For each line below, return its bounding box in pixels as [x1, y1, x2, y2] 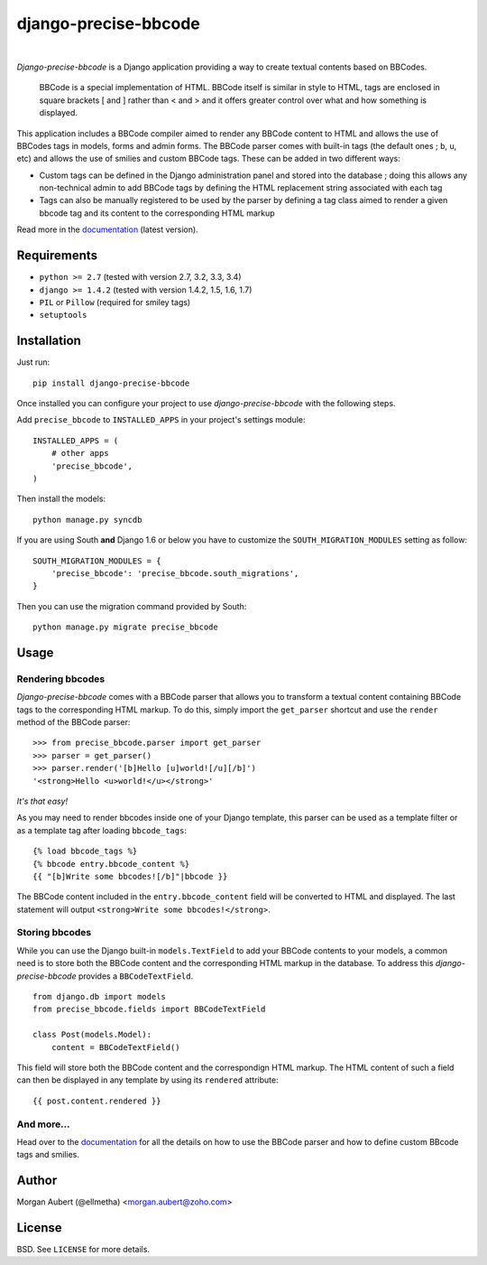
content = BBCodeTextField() [51, 1042, 180, 1052]
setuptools [39, 310, 87, 321]
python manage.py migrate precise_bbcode [32, 622, 218, 632]
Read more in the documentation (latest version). [16, 224, 198, 235]
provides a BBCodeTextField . [78, 971, 194, 981]
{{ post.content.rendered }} [32, 1095, 161, 1106]
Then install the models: [16, 493, 106, 505]
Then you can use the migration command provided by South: [16, 600, 247, 611]
